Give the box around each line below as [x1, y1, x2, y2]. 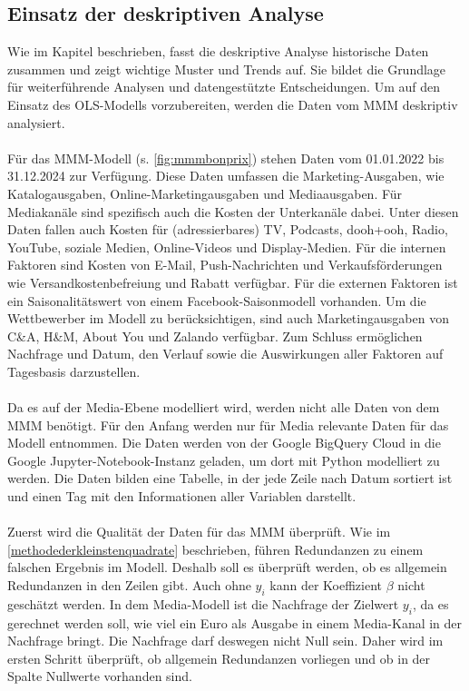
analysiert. [7, 113, 65, 132]
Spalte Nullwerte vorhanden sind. [7, 666, 192, 686]
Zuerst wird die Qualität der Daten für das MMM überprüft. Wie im [7, 522, 391, 541]
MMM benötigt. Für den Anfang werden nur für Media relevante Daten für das [7, 415, 449, 434]
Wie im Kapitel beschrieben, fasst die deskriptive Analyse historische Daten [7, 42, 429, 61]
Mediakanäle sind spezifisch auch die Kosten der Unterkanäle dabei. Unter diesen [7, 202, 459, 221]
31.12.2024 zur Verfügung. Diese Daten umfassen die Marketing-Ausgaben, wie [7, 166, 445, 185]
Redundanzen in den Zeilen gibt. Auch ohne [7, 576, 251, 595]
